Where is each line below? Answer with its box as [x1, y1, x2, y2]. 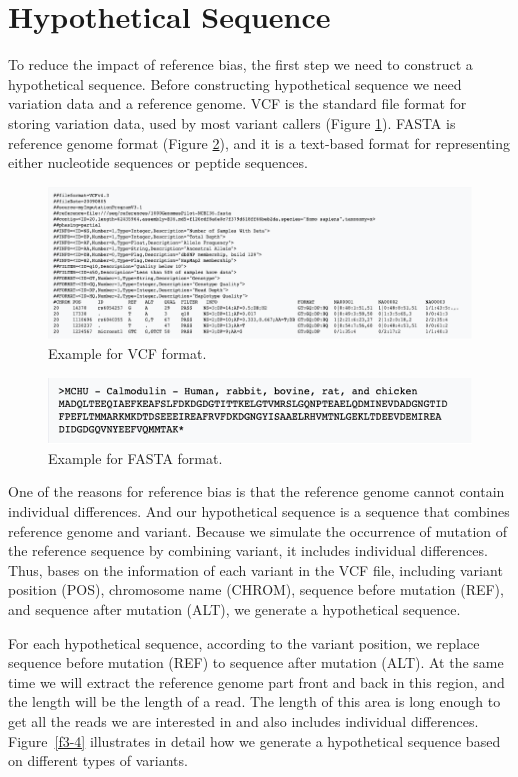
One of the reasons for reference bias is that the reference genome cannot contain [8, 481, 505, 502]
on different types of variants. [8, 750, 188, 771]
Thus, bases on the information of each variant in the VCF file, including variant [8, 559, 503, 580]
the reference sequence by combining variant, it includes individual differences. [8, 540, 488, 561]
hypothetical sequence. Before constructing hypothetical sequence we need [8, 73, 462, 94]
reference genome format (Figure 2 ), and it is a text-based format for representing [8, 132, 510, 153]
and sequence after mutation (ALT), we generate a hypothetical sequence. [8, 599, 461, 620]
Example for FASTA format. [48, 447, 223, 468]
